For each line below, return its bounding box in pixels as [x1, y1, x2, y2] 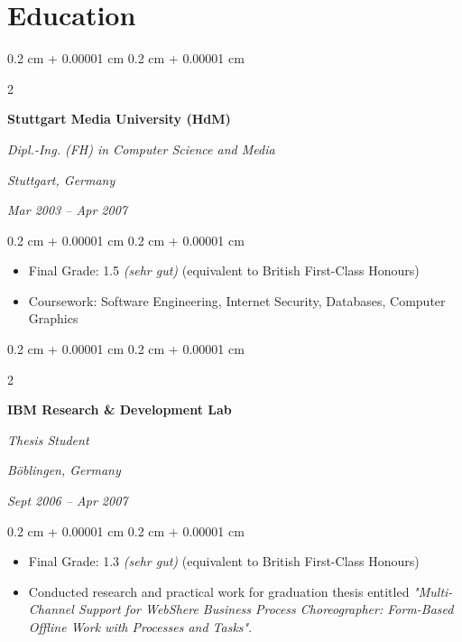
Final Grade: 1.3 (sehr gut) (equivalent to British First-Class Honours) [28, 552, 420, 571]
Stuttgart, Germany [7, 170, 115, 189]
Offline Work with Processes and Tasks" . [28, 618, 253, 636]
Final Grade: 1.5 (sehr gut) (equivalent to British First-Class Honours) [28, 261, 420, 280]
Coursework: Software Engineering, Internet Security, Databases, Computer [28, 291, 446, 310]
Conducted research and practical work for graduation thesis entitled [28, 582, 410, 600]
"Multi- [413, 582, 453, 600]
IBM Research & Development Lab [7, 400, 232, 419]
